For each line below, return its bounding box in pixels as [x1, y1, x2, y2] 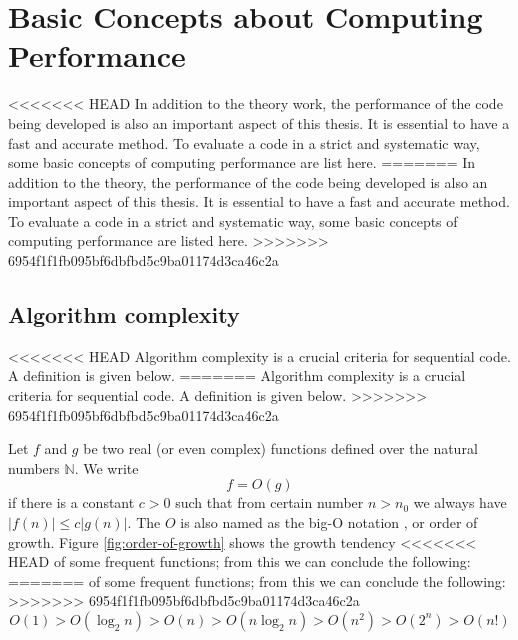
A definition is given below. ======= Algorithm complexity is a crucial [8, 365, 466, 386]
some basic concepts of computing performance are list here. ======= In [8, 152, 476, 173]
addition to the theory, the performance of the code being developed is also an [8, 171, 488, 192]
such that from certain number [175, 492, 364, 513]
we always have [413, 492, 507, 513]
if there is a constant [8, 492, 135, 513]
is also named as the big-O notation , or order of [180, 512, 478, 533]
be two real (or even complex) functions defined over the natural [83, 438, 478, 459]
